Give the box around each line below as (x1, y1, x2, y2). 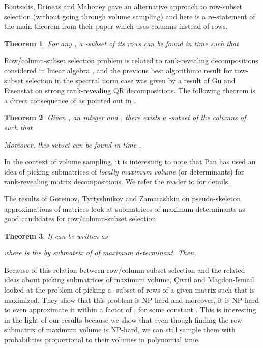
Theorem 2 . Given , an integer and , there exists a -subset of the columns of (4, 112, 246, 123)
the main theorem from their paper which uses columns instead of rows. (4, 21, 228, 32)
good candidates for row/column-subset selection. (4, 213, 158, 224)
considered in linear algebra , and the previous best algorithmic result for (4, 65, 232, 75)
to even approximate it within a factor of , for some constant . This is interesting (4, 304, 256, 315)
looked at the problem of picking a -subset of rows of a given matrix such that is (4, 284, 255, 295)
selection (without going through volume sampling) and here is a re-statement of (4, 11, 255, 21)
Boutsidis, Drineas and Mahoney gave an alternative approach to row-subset (4, 1, 243, 11)
